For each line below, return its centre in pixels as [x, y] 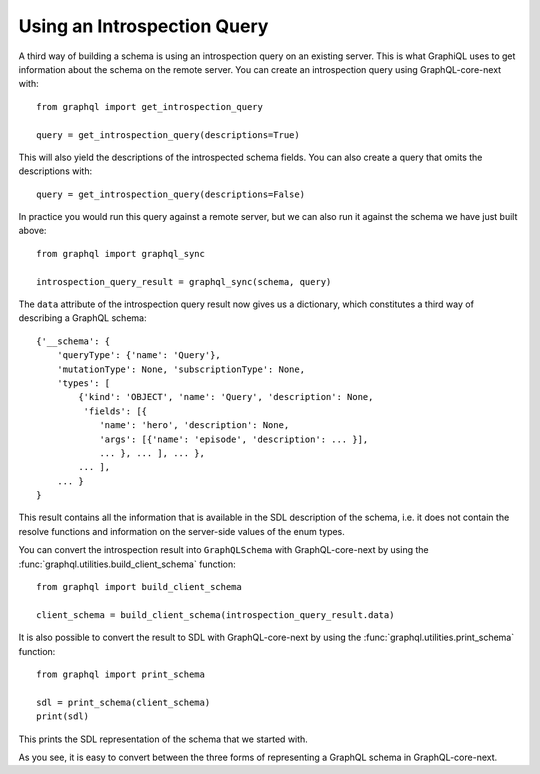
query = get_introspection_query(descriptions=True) [168, 134]
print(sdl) [63, 716]
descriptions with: [55, 171]
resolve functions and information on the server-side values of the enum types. [181, 531]
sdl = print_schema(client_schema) [123, 702]
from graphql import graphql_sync [120, 253]
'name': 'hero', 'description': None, [194, 425]
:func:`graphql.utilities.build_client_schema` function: [127, 564]
